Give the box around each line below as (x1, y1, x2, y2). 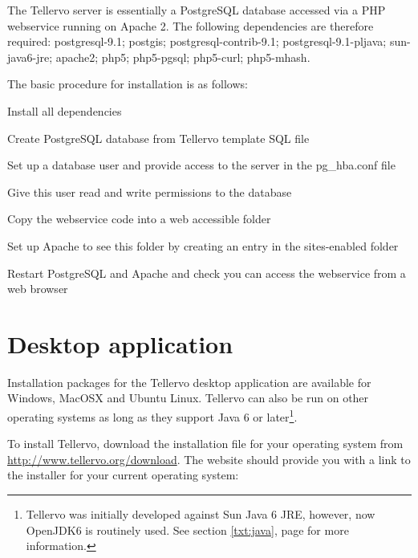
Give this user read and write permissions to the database (7, 183, 292, 200)
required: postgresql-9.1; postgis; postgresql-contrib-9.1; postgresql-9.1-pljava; (7, 33, 387, 50)
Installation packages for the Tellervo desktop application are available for (7, 373, 371, 390)
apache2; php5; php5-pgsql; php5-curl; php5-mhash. (55, 48, 310, 65)
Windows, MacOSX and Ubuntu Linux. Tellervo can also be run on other (7, 389, 369, 406)
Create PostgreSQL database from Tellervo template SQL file (7, 129, 310, 146)
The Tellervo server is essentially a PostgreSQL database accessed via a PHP (7, 2, 386, 18)
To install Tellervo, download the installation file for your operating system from (7, 435, 404, 452)
